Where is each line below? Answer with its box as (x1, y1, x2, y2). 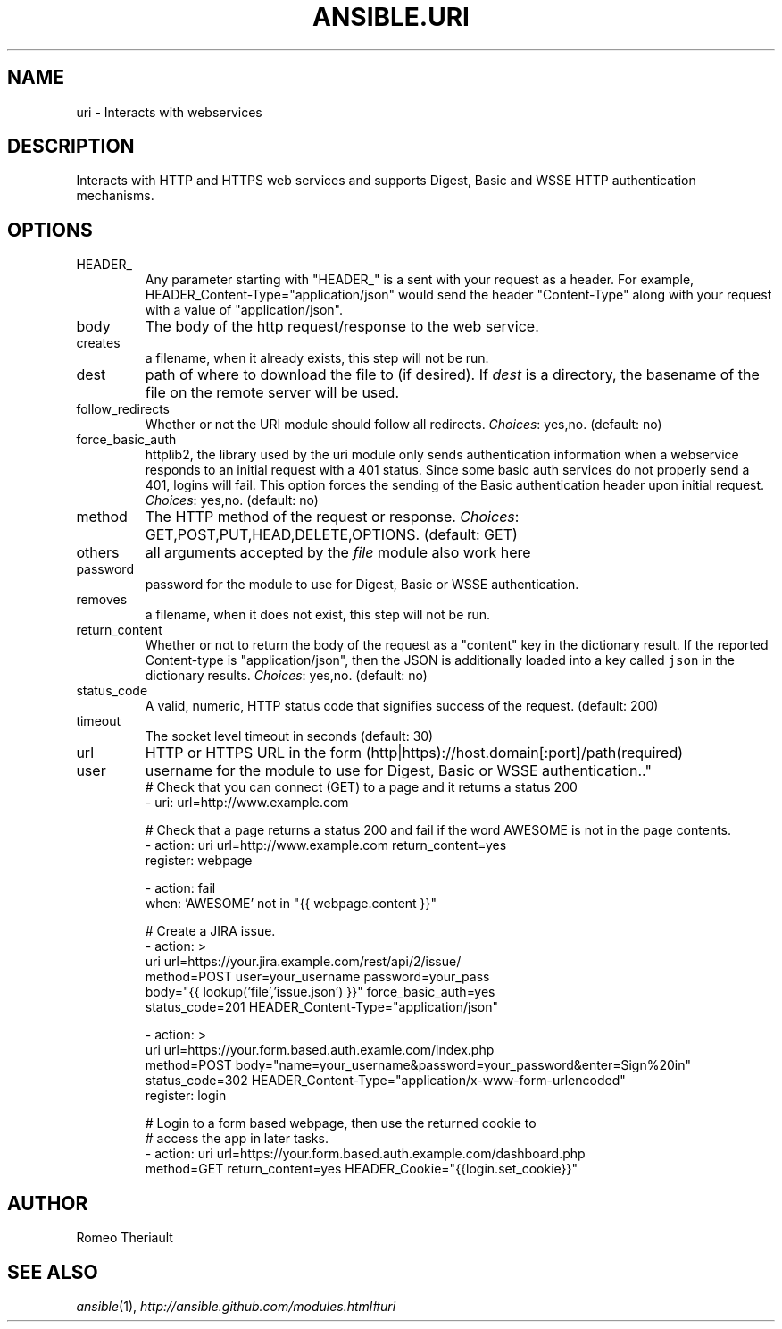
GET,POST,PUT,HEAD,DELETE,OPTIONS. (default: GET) (145, 526, 518, 544)
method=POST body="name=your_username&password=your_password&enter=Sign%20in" (145, 1057, 691, 1073)
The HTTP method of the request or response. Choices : (145, 508, 520, 526)
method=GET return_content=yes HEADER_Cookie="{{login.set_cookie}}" (145, 1161, 578, 1177)
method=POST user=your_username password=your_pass (145, 969, 490, 985)
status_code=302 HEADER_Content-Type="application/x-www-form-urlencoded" (145, 1072, 626, 1089)
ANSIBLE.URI (312, 2, 470, 32)
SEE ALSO (7, 1260, 98, 1283)
